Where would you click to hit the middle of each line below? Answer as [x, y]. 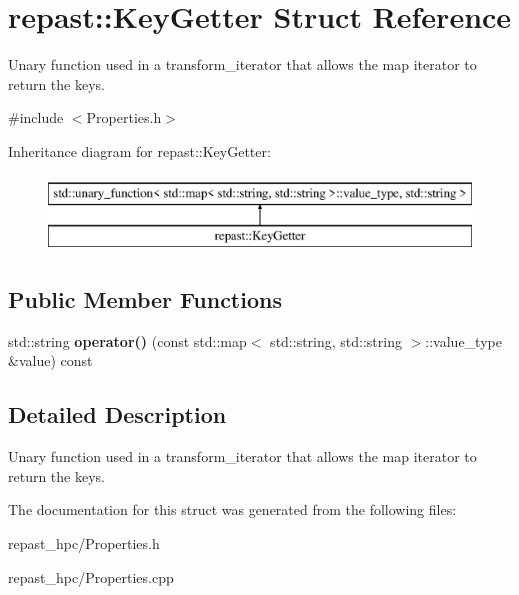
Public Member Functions [145, 299]
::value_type [463, 340]
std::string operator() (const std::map [127, 340]
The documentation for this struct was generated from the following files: [232, 509]
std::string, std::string [336, 340]
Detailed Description [117, 414]
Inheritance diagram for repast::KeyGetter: [139, 150]
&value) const [50, 360]
